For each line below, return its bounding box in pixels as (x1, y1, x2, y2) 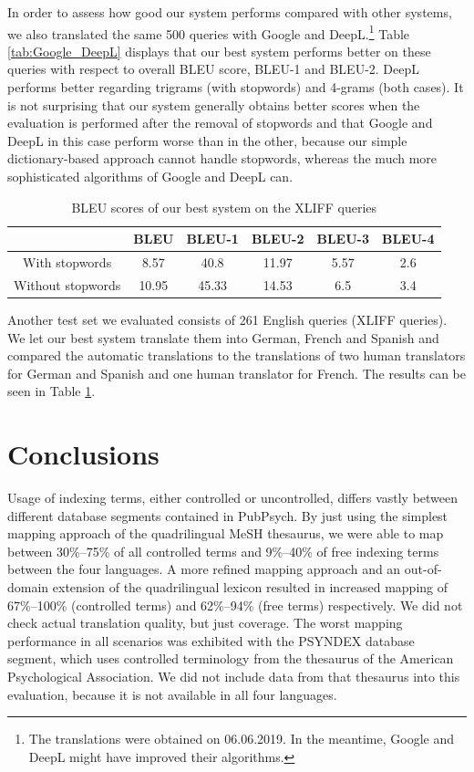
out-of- (404, 559, 442, 579)
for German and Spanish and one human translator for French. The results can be (7, 363, 466, 382)
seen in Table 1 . (7, 381, 96, 401)
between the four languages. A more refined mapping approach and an (7, 559, 401, 579)
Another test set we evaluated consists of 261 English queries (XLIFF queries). (7, 309, 448, 329)
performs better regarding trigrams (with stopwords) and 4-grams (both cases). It (7, 78, 464, 97)
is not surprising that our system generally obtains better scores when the (7, 95, 420, 114)
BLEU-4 (381, 229, 435, 248)
